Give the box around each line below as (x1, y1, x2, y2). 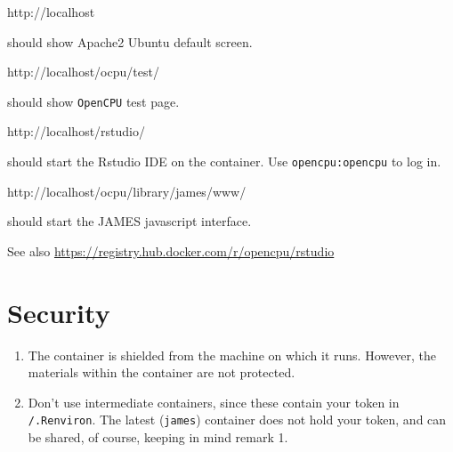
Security (7, 294, 110, 330)
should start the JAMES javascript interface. (7, 212, 252, 230)
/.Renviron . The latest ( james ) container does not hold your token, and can (28, 410, 447, 429)
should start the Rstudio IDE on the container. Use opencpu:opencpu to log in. (7, 152, 441, 171)
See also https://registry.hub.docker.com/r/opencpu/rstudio (7, 241, 335, 260)
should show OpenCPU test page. (7, 92, 180, 110)
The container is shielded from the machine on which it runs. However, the (28, 345, 436, 364)
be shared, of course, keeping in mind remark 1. (28, 428, 288, 447)
